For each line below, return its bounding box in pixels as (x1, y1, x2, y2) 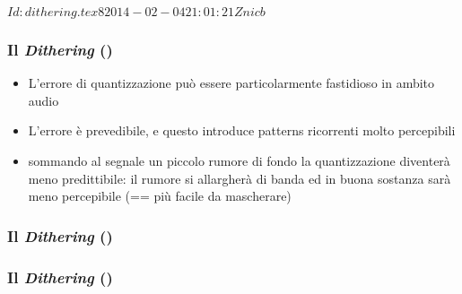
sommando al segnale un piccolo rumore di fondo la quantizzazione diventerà (28, 151, 450, 169)
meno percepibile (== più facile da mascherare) (28, 186, 292, 205)
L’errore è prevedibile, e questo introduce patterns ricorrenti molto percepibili (28, 121, 456, 140)
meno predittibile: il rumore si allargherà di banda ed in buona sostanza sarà (28, 169, 451, 187)
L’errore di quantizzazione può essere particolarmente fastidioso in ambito (28, 73, 435, 92)
